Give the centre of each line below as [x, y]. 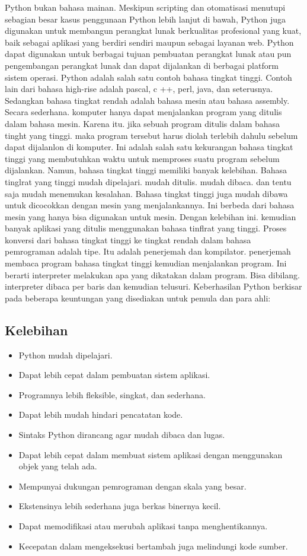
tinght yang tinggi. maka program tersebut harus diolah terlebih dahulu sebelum [151, 135]
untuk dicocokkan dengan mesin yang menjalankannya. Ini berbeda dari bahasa [150, 205]
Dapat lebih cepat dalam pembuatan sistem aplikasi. [114, 375]
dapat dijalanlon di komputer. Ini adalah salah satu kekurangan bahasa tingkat [149, 147]
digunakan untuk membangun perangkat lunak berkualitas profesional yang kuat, [153, 31]
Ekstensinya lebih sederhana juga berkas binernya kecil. [120, 506]
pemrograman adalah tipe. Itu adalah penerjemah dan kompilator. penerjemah [148, 251]
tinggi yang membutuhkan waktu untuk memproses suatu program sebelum [142, 158]
